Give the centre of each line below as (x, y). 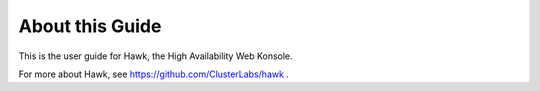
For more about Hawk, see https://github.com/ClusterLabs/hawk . (154, 74)
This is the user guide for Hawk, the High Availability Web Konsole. (156, 56)
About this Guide (90, 26)
